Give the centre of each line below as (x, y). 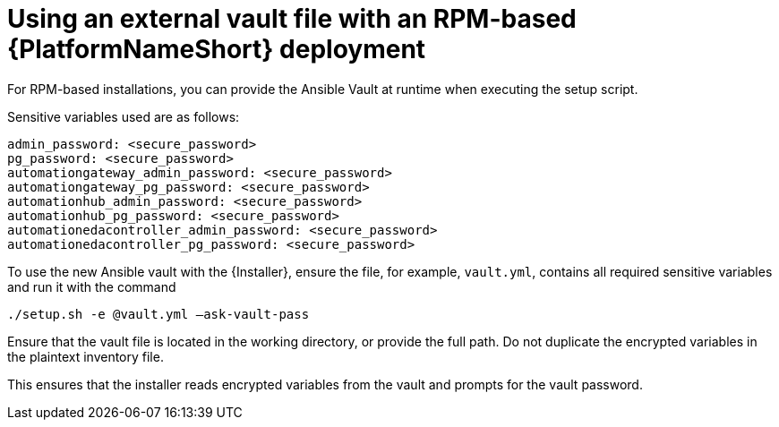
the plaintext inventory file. (86, 356)
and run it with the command (92, 286)
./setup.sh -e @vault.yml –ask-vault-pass (158, 314)
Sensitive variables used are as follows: (124, 116)
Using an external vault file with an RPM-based (292, 19)
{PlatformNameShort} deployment (217, 49)
